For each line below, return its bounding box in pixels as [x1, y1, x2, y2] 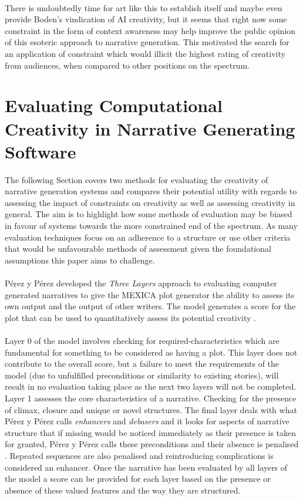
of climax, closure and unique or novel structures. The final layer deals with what [5, 403, 297, 415]
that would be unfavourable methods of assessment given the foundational [5, 242, 271, 255]
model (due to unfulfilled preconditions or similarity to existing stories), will [5, 369, 279, 381]
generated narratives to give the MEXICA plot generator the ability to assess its [5, 288, 295, 300]
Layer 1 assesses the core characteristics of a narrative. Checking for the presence [5, 391, 297, 404]
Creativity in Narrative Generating [5, 116, 295, 140]
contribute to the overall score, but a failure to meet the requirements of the [5, 357, 280, 370]
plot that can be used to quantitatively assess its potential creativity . [5, 311, 256, 323]
